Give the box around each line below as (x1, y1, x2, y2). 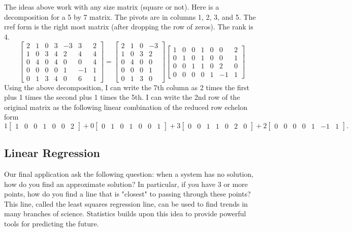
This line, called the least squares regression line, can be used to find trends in (4, 198, 248, 209)
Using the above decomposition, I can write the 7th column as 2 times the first (4, 82, 250, 92)
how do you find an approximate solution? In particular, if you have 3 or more (4, 178, 248, 189)
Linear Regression (4, 145, 100, 161)
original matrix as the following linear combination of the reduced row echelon (4, 101, 248, 112)
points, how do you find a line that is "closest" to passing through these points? (4, 188, 251, 199)
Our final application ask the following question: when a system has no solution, (4, 169, 253, 179)
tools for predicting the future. (4, 218, 99, 229)
